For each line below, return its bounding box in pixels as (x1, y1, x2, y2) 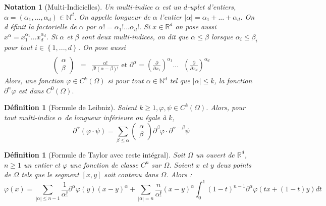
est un (162, 2, 181, 12)
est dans (18, 85, 44, 95)
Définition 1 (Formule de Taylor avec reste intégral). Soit (4, 149, 185, 160)
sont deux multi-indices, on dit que (81, 31, 189, 41)
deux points (216, 159, 251, 170)
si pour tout (107, 75, 144, 86)
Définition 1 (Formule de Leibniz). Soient (4, 102, 137, 113)
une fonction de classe (70, 159, 138, 170)
